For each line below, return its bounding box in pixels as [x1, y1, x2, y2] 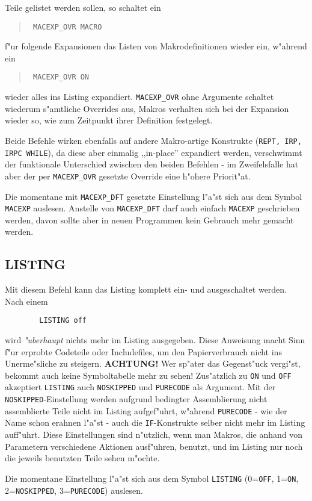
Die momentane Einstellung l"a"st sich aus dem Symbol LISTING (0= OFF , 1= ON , [5, 471, 299, 484]
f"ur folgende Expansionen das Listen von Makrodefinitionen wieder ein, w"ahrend [5, 40, 307, 52]
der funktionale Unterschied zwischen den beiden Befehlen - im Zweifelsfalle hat [5, 158, 299, 170]
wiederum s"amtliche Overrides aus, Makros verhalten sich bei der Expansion [5, 102, 289, 114]
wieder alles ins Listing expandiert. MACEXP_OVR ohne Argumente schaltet [5, 90, 274, 103]
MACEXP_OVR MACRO [32, 22, 102, 31]
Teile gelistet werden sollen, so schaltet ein [5, 1, 161, 13]
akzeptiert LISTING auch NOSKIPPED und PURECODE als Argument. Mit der [5, 381, 276, 393]
